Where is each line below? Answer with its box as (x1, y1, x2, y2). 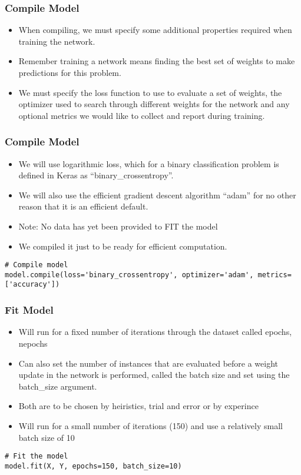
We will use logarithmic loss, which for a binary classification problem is (18, 157, 279, 170)
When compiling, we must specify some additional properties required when (18, 24, 292, 36)
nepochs (18, 337, 48, 349)
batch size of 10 (18, 431, 75, 443)
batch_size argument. (18, 380, 97, 392)
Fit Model (5, 303, 54, 317)
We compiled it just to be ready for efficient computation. (18, 240, 227, 252)
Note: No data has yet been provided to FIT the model (18, 220, 218, 232)
